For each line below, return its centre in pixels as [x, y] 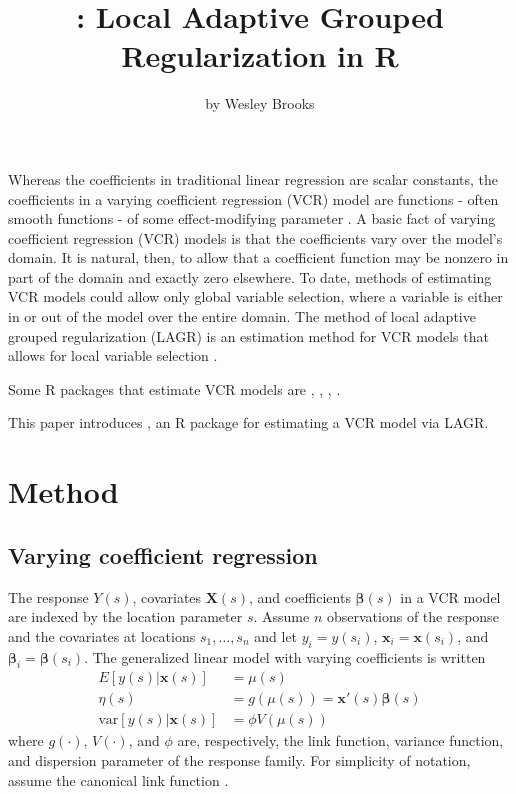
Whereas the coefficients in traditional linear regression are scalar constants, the [253, 178]
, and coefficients [299, 596]
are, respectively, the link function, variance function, [340, 740]
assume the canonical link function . [118, 779]
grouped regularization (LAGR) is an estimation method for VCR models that [248, 335]
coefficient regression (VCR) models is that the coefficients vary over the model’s [255, 237]
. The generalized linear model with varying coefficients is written [285, 656]
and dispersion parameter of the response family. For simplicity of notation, [239, 760]
